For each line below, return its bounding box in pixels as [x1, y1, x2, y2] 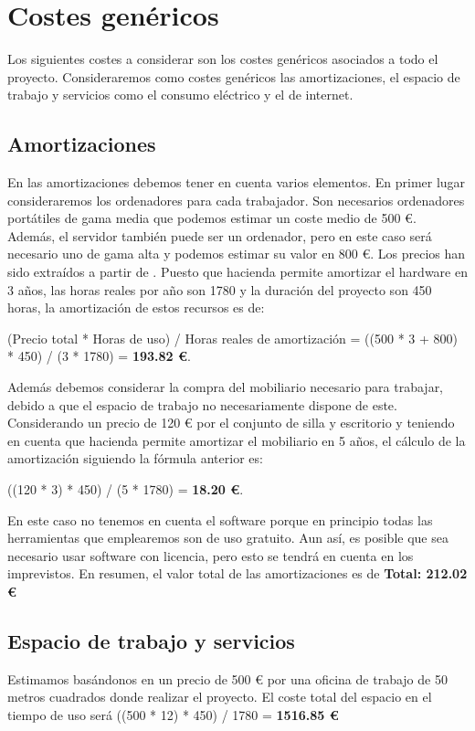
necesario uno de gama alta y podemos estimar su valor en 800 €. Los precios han [7, 244, 466, 263]
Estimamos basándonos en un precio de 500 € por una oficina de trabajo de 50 [7, 669, 448, 688]
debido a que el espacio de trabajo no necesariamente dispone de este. [7, 395, 397, 414]
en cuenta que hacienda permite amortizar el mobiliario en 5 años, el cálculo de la [7, 430, 466, 450]
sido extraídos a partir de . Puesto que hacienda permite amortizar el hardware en [7, 262, 468, 281]
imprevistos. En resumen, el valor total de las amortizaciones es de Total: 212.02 [7, 564, 468, 583]
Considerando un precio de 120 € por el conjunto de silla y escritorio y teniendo [7, 413, 455, 432]
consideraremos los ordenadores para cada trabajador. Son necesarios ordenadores [7, 190, 465, 209]
